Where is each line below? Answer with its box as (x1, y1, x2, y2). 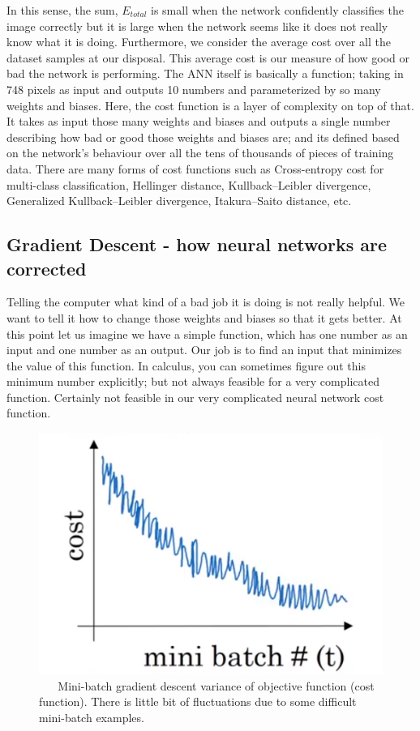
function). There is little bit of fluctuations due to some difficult (39, 693, 357, 710)
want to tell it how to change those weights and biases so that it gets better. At (6, 309, 402, 326)
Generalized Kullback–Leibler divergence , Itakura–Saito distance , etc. (6, 192, 352, 209)
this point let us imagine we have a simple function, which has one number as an (6, 325, 408, 342)
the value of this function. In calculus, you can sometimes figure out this (6, 357, 366, 374)
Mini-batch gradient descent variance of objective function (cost (58, 677, 375, 694)
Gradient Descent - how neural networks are (6, 232, 387, 257)
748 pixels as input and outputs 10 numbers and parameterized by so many (6, 80, 381, 97)
